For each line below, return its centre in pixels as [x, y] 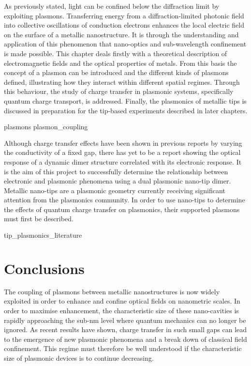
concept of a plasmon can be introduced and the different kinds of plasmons [116, 72]
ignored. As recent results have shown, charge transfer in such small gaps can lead [125, 329]
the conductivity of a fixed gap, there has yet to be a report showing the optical [122, 152]
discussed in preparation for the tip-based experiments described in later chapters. [126, 110]
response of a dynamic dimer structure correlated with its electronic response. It [123, 161]
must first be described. [39, 219]
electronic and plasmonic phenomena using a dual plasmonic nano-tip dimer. [118, 181]
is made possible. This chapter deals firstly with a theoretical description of [116, 53]
